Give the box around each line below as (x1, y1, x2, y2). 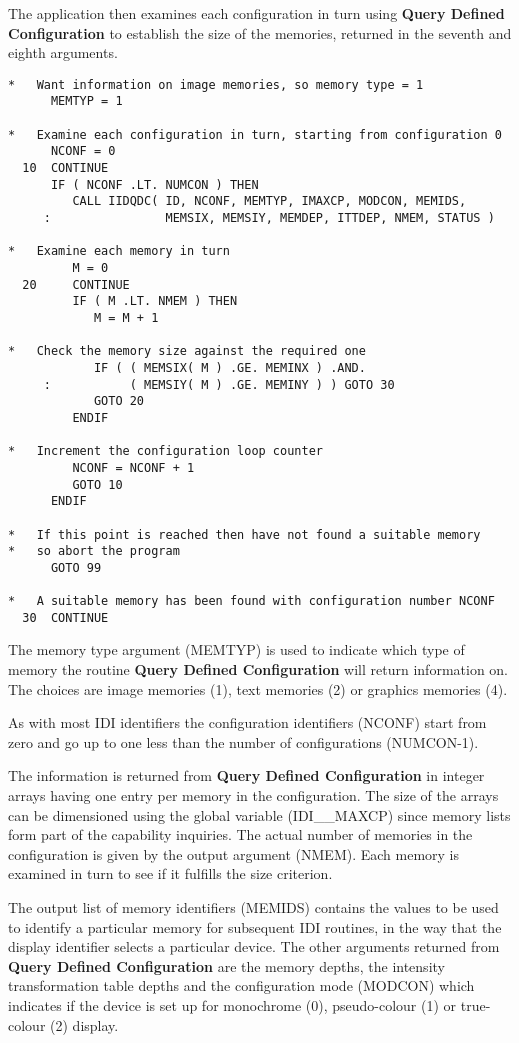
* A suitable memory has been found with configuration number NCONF (8, 594, 495, 609)
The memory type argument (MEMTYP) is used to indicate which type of (8, 639, 465, 660)
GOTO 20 (93, 394, 145, 409)
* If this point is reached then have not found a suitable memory (8, 527, 481, 542)
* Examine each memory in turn (8, 244, 230, 259)
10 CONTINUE (22, 161, 109, 176)
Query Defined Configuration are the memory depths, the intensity (8, 955, 445, 976)
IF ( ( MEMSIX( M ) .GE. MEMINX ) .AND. (93, 360, 366, 375)
